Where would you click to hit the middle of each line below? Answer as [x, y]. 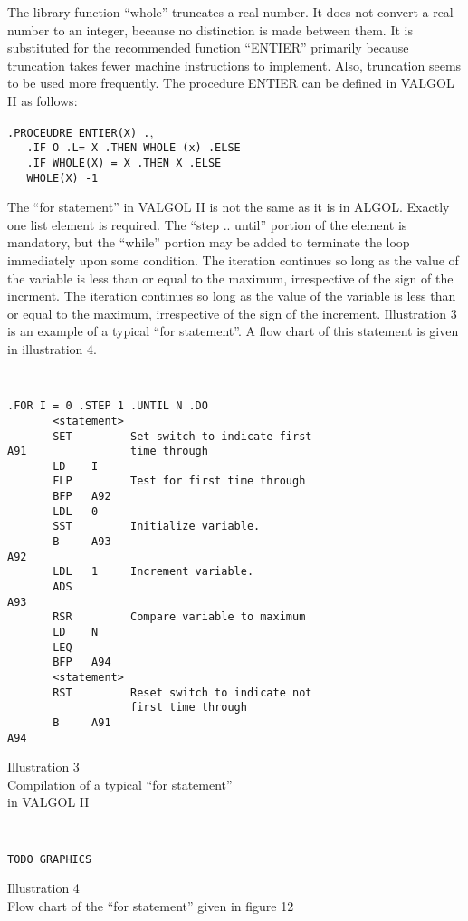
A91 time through [108, 451]
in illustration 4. [52, 348]
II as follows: [43, 100]
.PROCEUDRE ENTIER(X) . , [81, 131]
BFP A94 [82, 662]
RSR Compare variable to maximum [179, 617]
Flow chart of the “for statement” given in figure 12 [151, 905]
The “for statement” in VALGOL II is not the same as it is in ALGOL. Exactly [229, 207]
